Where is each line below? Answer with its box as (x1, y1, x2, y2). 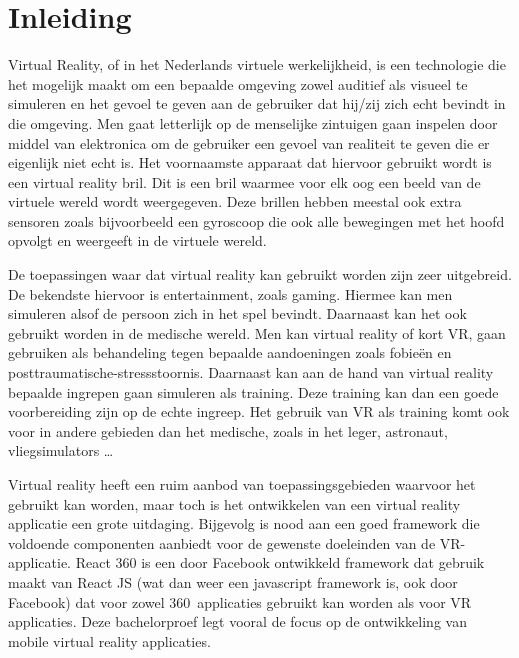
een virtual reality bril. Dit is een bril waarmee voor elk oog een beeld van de (8, 171, 481, 192)
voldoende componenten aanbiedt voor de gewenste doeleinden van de (8, 532, 436, 553)
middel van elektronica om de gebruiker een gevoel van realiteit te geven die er (8, 132, 490, 153)
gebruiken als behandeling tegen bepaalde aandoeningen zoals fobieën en (8, 342, 452, 363)
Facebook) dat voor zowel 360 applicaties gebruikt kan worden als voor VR (8, 591, 472, 612)
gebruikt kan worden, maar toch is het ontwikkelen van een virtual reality (8, 493, 461, 514)
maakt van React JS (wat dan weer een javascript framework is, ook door (8, 571, 458, 592)
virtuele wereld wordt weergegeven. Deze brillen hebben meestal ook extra (8, 191, 462, 212)
